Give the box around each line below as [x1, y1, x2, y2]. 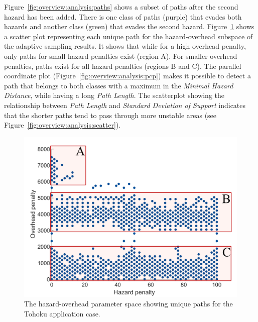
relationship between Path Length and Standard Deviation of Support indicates [4, 99, 246, 110]
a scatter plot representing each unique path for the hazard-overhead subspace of [4, 31, 253, 41]
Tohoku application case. [24, 308, 100, 318]
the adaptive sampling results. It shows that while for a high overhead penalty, [4, 41, 246, 51]
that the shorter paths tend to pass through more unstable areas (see [4, 110, 217, 120]
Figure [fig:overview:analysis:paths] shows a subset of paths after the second [4, 2, 238, 12]
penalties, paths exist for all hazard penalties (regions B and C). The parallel [4, 60, 241, 71]
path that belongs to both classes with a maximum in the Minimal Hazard [4, 80, 233, 90]
